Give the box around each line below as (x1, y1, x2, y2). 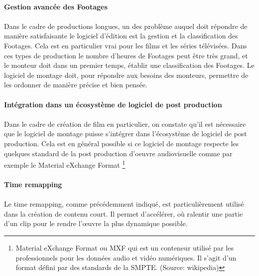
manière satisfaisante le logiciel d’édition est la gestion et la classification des (4, 30, 238, 41)
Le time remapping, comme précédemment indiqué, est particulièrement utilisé (4, 199, 244, 209)
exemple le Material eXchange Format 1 (4, 158, 126, 170)
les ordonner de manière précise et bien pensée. (4, 79, 147, 90)
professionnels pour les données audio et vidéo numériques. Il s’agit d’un (15, 252, 237, 263)
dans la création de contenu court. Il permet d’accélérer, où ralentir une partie (4, 208, 243, 219)
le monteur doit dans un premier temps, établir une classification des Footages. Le (4, 60, 255, 70)
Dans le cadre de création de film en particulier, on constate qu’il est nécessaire (4, 118, 246, 129)
